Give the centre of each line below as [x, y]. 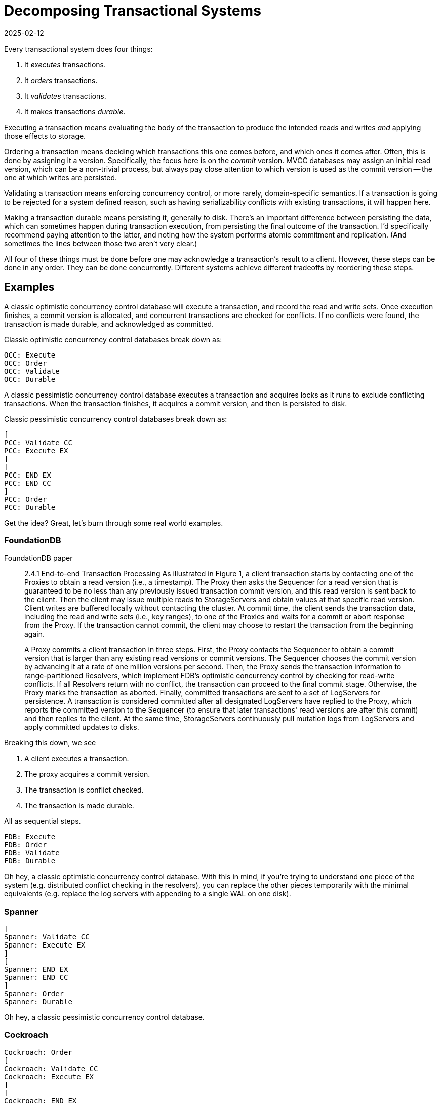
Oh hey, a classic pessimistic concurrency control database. [104, 1017]
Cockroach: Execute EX [49, 1076]
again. [35, 634]
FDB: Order [26, 845]
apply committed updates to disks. [82, 727]
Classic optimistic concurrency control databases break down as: [113, 339]
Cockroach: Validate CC [51, 1068]
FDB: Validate [32, 853]
